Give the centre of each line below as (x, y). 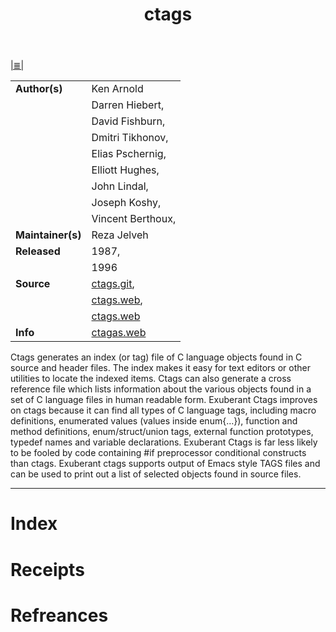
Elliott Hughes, (125, 170)
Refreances (59, 615)
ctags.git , (113, 284)
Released (38, 251)
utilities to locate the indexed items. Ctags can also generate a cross (151, 379)
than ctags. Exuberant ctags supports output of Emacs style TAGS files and (165, 464)
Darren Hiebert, (128, 105)
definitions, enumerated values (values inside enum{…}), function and (154, 421)
